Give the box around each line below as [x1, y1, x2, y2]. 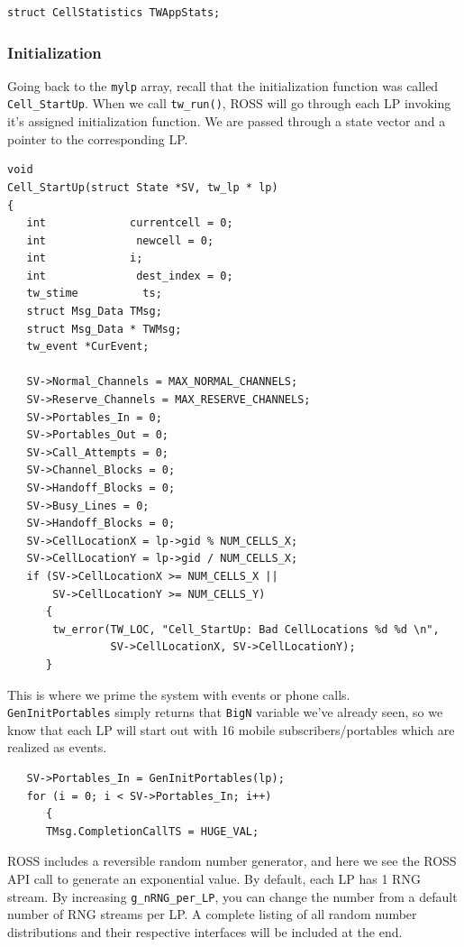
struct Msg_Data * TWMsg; [26, 322, 182, 336]
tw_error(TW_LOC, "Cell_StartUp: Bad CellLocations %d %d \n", [52, 622, 440, 636]
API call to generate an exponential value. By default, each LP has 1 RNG [7, 869, 421, 887]
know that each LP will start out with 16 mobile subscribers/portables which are [7, 720, 455, 739]
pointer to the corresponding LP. [7, 129, 188, 148]
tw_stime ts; [26, 287, 162, 300]
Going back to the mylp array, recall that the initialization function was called [7, 76, 439, 95]
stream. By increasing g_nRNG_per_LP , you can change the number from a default [7, 887, 458, 906]
